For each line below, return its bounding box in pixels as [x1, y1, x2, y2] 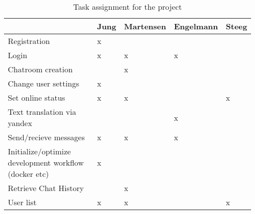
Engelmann [174, 21, 218, 32]
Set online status [8, 92, 65, 103]
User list [8, 196, 37, 208]
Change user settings [8, 78, 79, 89]
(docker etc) [8, 168, 49, 179]
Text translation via [8, 106, 76, 117]
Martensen [124, 21, 166, 32]
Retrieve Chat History [8, 182, 84, 193]
